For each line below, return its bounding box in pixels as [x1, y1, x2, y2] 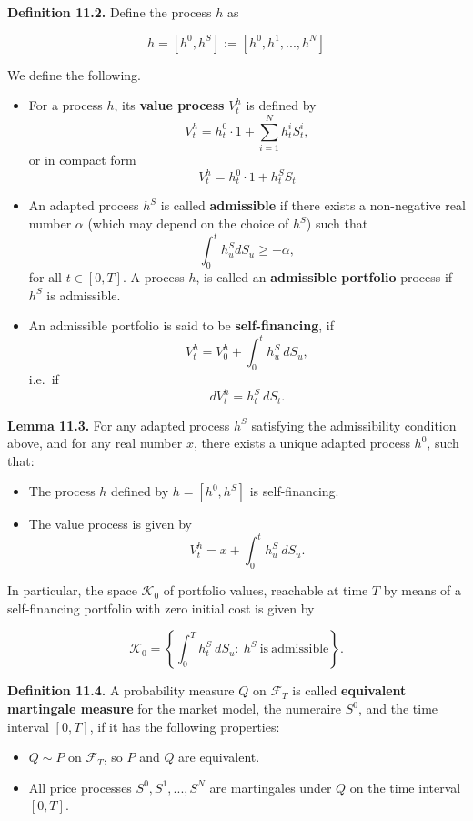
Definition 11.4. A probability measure [7, 681, 235, 700]
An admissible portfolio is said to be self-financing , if [28, 316, 334, 335]
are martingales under [209, 777, 332, 796]
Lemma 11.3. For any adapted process [7, 415, 230, 434]
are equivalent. [178, 747, 260, 766]
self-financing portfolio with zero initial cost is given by [7, 598, 315, 617]
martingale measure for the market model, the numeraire [7, 699, 341, 718]
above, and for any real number [7, 433, 183, 452]
